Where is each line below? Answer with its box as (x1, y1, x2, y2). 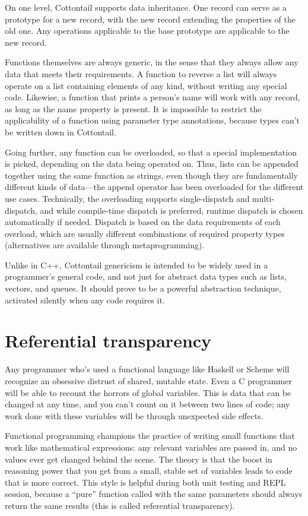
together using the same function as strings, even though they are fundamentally (5, 169, 299, 181)
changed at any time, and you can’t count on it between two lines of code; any (5, 398, 290, 410)
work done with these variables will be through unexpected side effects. (5, 409, 263, 422)
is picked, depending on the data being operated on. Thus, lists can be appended (5, 157, 299, 170)
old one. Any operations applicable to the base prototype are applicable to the (5, 24, 290, 37)
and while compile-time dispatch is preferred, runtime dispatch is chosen (40, 204, 303, 216)
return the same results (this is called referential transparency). (5, 499, 235, 511)
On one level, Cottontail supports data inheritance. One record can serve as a (5, 1, 287, 13)
